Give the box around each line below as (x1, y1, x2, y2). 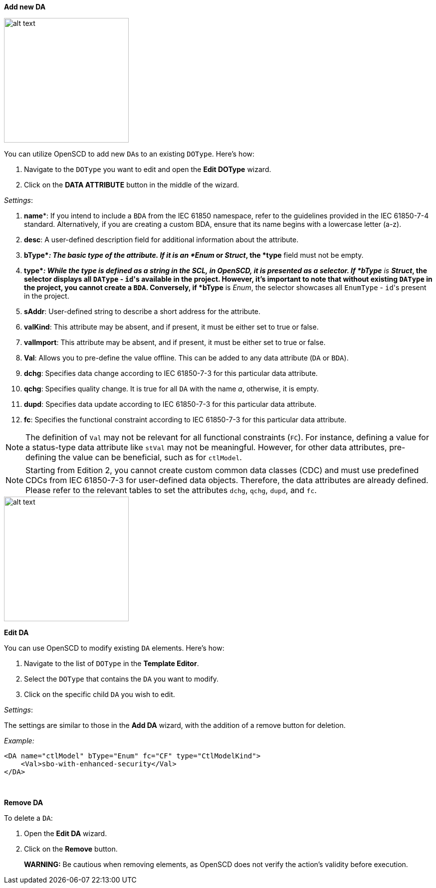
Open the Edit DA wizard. (24, 829, 107, 838)
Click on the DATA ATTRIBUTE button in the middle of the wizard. (24, 180, 239, 189)
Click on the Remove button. (24, 845, 118, 853)
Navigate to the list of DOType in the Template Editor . (24, 659, 199, 668)
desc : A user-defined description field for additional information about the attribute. (24, 235, 299, 244)
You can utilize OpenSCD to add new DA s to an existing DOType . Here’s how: (4, 150, 255, 158)
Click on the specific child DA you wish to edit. (24, 690, 175, 699)
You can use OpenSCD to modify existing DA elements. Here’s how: (4, 644, 224, 652)
